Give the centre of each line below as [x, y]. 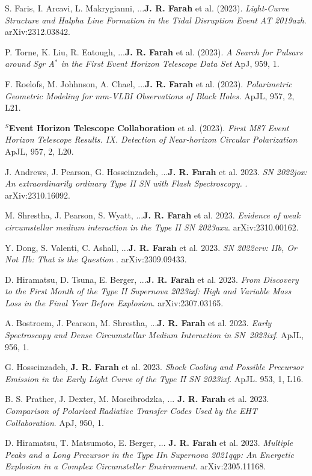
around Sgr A [30, 63]
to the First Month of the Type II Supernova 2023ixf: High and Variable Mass [148, 291]
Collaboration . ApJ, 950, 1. [54, 422]
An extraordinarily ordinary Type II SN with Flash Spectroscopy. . [126, 183]
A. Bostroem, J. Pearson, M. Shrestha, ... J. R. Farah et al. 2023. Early [138, 323]
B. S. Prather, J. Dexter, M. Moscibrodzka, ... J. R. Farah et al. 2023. [137, 399]
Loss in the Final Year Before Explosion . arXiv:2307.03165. [114, 302]
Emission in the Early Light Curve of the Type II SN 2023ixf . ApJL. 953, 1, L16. [154, 378]
